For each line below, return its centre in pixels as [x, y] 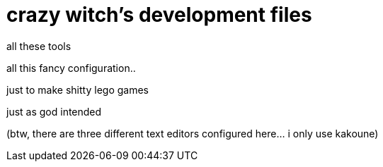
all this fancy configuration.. [71, 68]
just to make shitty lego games [78, 89]
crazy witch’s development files [159, 15]
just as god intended [54, 111]
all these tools [39, 46]
